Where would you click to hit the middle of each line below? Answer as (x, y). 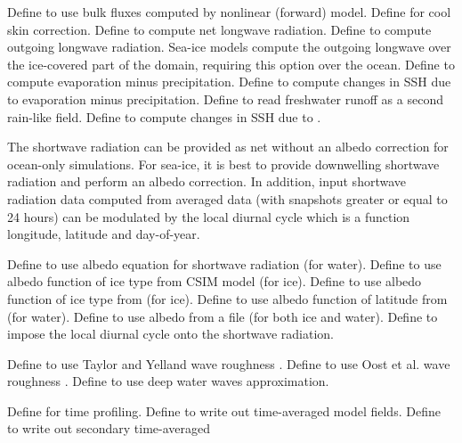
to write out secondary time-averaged (109, 428)
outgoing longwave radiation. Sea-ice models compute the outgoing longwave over (229, 47)
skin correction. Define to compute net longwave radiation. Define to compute (219, 29)
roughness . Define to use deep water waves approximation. (168, 381)
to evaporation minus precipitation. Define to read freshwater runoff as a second (225, 98)
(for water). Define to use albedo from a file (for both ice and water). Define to (223, 316)
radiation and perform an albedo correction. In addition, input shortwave (207, 181)
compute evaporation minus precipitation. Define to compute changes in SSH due (229, 82)
